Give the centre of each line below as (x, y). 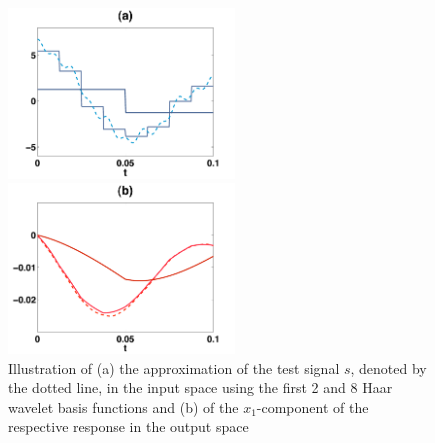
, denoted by (388, 367)
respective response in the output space (128, 426)
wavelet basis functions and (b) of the (123, 406)
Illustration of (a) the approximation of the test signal (174, 367)
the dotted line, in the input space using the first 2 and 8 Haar (200, 387)
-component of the (312, 406)
